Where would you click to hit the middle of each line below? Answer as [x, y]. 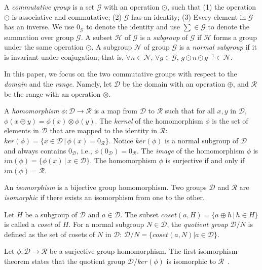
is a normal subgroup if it [218, 47]
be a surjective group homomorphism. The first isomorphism [143, 251]
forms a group [235, 37]
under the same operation [44, 47]
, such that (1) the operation [212, 7]
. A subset [97, 37]
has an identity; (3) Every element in [189, 16]
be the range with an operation [52, 93]
